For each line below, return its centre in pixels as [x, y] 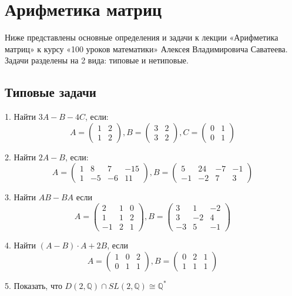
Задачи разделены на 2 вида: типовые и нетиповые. [97, 60]
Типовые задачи [51, 92]
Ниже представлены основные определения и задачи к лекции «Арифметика [142, 37]
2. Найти [20, 157]
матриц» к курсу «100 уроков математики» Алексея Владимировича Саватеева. [146, 48]
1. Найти [20, 117]
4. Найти [20, 245]
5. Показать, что [33, 285]
